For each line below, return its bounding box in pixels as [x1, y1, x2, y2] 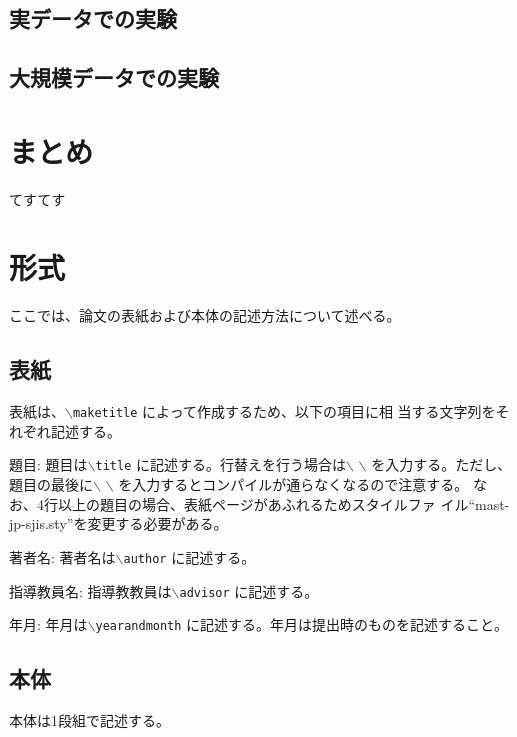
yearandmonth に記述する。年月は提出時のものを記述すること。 [95, 614, 509, 635]
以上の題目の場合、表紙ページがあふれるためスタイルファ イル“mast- [57, 493, 510, 514]
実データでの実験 [9, 3, 177, 34]
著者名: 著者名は [9, 546, 116, 567]
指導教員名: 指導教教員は [9, 580, 172, 601]
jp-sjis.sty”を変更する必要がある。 [9, 513, 228, 534]
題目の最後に [9, 474, 93, 495]
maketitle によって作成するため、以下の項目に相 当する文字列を [72, 401, 496, 422]
